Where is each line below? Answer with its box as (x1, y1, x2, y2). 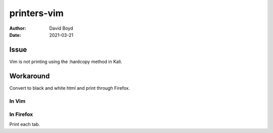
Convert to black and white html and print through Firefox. (9, 85, 130, 91)
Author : (9, 25, 26, 31)
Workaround (9, 72, 50, 80)
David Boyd (49, 25, 73, 31)
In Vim (9, 97, 26, 104)
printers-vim (9, 8, 64, 19)
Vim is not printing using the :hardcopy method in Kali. (9, 58, 122, 64)
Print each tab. (9, 121, 40, 127)
